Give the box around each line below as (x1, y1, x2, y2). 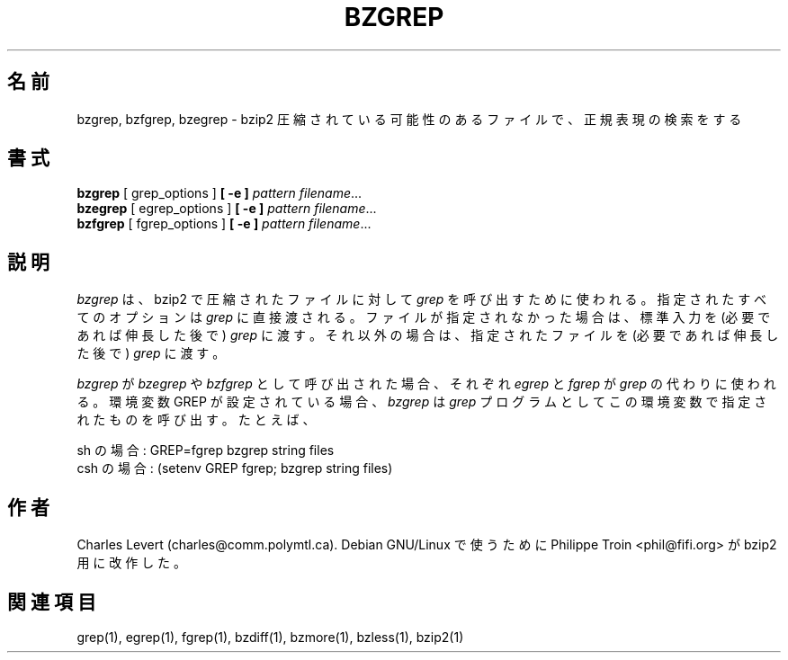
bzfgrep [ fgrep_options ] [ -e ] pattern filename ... (76, 216, 372, 232)
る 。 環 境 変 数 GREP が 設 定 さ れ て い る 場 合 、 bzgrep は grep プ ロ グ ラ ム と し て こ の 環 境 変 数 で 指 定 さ (76, 394, 767, 410)
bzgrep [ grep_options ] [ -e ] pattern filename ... (76, 185, 363, 201)
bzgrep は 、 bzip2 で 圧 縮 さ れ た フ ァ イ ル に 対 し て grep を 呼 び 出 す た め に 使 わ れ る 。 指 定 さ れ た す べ (76, 291, 767, 308)
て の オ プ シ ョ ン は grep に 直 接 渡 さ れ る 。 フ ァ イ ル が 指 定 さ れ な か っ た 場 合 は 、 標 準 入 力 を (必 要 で (76, 309, 771, 326)
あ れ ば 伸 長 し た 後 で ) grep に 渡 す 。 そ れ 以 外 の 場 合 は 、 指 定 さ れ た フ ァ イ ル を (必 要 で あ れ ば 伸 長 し (76, 327, 779, 343)
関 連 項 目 (7, 590, 96, 613)
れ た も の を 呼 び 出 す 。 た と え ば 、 (76, 412, 316, 428)
